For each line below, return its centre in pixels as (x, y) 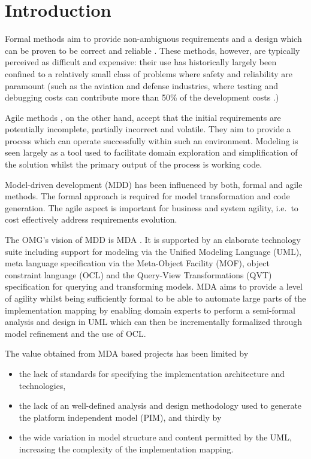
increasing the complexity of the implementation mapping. (126, 449)
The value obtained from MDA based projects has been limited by (127, 353)
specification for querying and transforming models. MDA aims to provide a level (154, 286)
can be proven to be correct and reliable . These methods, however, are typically (153, 50)
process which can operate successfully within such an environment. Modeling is (152, 140)
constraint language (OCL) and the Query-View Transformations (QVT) (138, 274)
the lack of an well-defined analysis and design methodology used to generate (160, 405)
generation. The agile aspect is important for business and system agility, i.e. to (152, 207)
